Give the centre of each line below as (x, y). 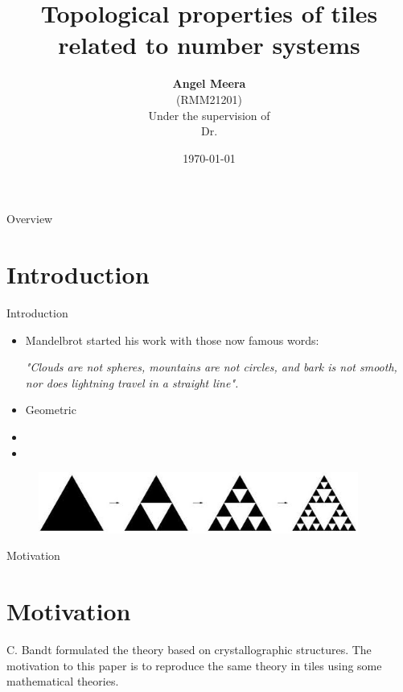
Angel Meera (209, 83)
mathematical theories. (63, 681)
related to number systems (209, 45)
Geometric (51, 410)
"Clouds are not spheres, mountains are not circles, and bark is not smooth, (211, 367)
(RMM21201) (209, 99)
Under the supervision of (209, 115)
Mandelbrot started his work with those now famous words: (172, 340)
